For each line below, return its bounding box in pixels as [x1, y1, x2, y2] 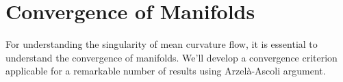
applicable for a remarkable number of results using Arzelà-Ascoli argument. [5, 64, 326, 78]
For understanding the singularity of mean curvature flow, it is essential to [5, 37, 318, 51]
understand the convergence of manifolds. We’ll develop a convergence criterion [5, 50, 338, 64]
